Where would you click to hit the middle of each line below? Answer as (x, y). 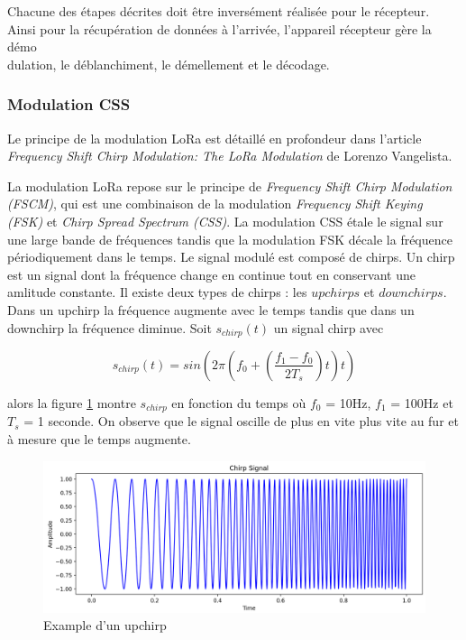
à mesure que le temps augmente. (99, 439)
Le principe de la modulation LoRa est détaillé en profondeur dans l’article (215, 138)
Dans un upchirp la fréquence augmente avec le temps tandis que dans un (211, 309)
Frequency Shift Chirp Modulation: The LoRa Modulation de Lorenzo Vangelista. (230, 156)
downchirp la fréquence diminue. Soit (110, 327)
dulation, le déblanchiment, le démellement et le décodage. (169, 64)
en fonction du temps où (239, 402)
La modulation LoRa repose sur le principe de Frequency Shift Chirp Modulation (230, 186)
